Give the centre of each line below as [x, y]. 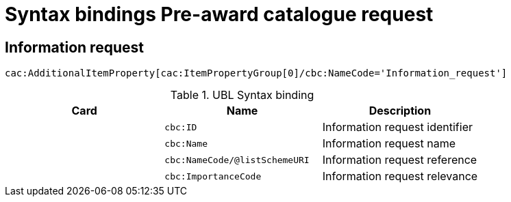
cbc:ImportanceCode [213, 176]
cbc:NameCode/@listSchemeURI [237, 160]
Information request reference [400, 160]
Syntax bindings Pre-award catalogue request [219, 14]
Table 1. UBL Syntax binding [242, 95]
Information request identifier [398, 127]
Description [400, 111]
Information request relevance [400, 176]
